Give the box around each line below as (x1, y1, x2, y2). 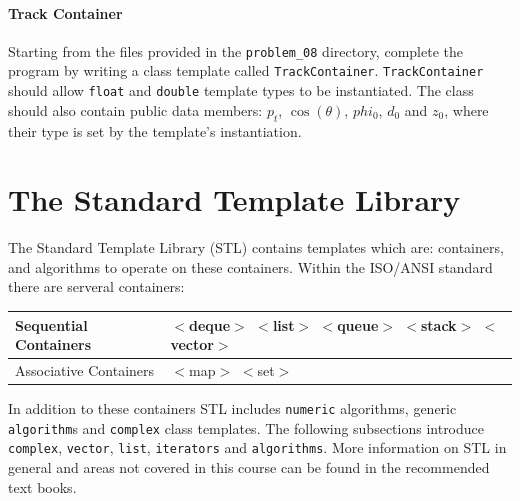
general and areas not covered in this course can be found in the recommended (8, 457, 490, 478)
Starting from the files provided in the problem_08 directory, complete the (8, 40, 463, 61)
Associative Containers (15, 360, 155, 380)
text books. (8, 476, 77, 497)
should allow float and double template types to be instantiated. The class (8, 80, 474, 101)
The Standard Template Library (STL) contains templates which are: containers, (8, 237, 504, 258)
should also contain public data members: (8, 99, 263, 120)
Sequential (15, 314, 88, 335)
